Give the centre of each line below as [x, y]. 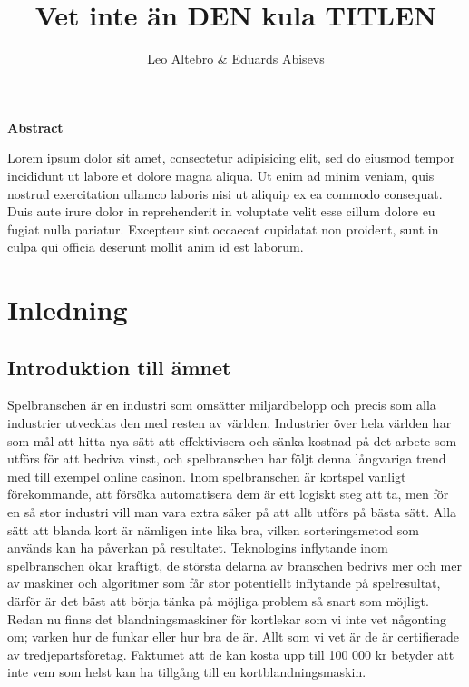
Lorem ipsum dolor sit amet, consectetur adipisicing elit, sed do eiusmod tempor [231, 158]
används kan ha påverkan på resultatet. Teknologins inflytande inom [198, 548]
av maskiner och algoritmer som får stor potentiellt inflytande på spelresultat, [224, 583]
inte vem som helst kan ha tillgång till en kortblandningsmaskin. [187, 672]
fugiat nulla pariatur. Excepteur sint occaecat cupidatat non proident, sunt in [223, 229]
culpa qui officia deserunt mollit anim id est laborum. [156, 247]
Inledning [68, 309]
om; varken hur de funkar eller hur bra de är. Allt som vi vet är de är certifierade [233, 637]
